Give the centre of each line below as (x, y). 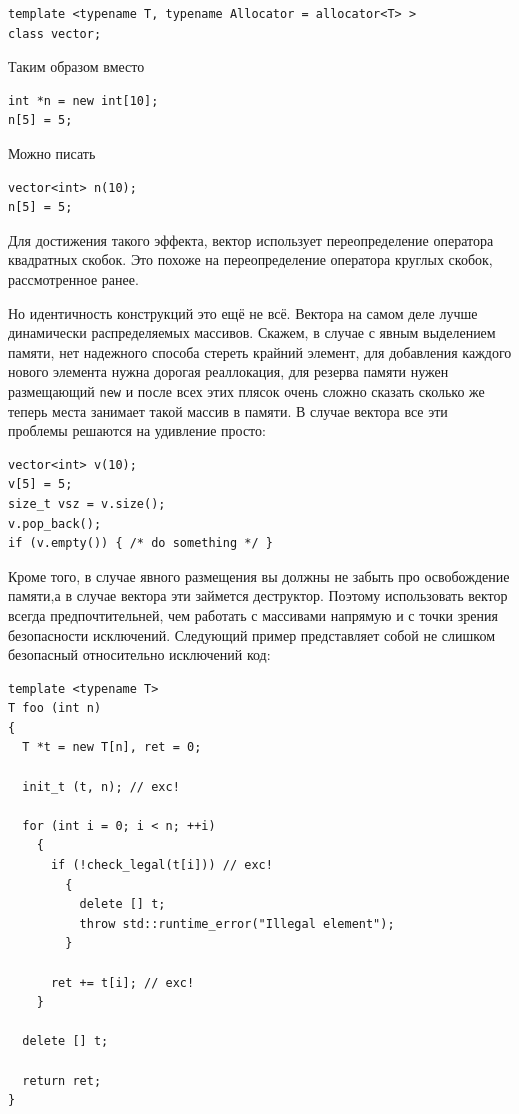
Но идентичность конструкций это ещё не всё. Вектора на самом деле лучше (243, 312)
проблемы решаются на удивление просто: (137, 430)
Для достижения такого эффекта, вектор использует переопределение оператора (251, 239)
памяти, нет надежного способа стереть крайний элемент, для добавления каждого (260, 351)
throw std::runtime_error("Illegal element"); (237, 923)
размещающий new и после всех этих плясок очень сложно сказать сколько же (246, 390)
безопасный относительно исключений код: (139, 654)
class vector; (55, 33)
